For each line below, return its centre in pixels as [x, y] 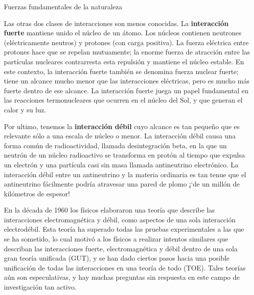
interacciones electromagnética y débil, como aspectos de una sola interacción [120, 219]
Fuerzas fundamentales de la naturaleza [63, 6]
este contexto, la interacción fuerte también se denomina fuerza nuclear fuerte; [121, 71]
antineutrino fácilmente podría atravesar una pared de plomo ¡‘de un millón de [122, 184]
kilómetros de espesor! [37, 193]
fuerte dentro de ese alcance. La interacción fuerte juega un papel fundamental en [126, 90]
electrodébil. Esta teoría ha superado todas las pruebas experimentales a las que [124, 229]
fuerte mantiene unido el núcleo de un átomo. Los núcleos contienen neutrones [123, 33]
